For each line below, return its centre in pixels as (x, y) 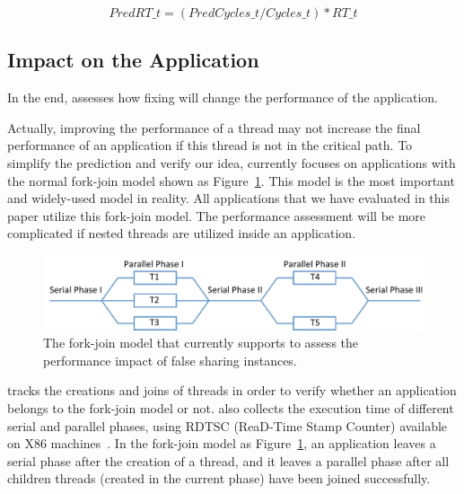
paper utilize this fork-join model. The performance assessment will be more (217, 215)
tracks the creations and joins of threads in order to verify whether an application (232, 390)
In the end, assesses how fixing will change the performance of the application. (223, 97)
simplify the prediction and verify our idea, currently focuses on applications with (232, 162)
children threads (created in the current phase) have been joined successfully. (219, 478)
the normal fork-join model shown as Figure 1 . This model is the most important (231, 180)
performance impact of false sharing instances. (170, 360)
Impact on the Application (133, 60)
